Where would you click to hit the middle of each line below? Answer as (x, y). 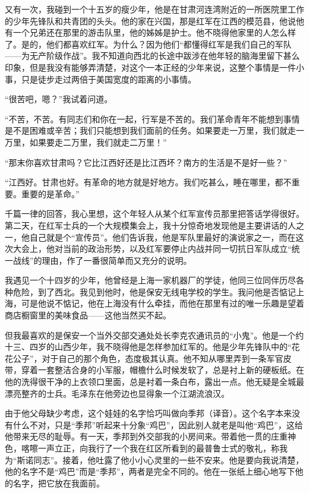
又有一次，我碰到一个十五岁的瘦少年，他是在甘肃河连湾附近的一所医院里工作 (154, 9)
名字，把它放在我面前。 (59, 483)
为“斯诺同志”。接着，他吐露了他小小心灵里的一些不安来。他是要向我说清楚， (154, 459)
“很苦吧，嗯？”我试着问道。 (59, 99)
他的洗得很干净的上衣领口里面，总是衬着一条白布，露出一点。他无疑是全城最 (154, 382)
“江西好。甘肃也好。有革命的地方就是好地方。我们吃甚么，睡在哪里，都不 (148, 182)
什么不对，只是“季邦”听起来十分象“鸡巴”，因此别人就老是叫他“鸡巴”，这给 (158, 424)
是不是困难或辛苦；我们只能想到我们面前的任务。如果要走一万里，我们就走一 (154, 130)
